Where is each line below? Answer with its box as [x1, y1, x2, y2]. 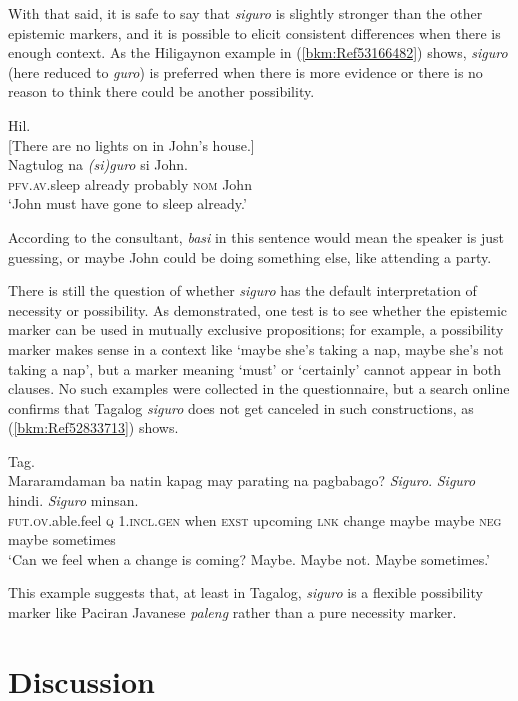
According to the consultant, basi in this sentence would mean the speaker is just [8, 226, 504, 247]
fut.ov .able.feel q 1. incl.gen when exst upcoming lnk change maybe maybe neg [8, 509, 502, 530]
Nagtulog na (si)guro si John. [8, 154, 188, 175]
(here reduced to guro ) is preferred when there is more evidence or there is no [8, 61, 483, 82]
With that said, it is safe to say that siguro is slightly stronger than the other [8, 3, 483, 23]
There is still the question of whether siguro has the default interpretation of [8, 280, 477, 301]
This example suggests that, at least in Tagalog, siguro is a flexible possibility [8, 582, 483, 603]
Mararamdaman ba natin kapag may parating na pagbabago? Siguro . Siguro [8, 470, 476, 491]
